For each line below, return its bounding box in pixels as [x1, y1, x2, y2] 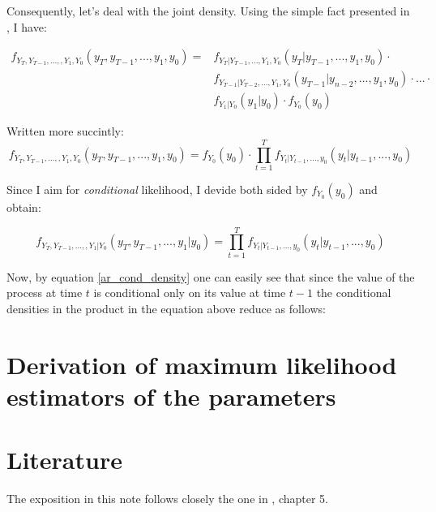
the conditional [316, 284, 391, 301]
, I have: [6, 18, 47, 35]
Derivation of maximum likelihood [6, 347, 397, 381]
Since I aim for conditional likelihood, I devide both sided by [6, 181, 308, 197]
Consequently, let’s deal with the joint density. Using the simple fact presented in [6, 2, 410, 19]
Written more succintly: [6, 123, 124, 140]
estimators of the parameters [6, 379, 336, 412]
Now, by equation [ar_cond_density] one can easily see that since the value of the [6, 268, 415, 285]
